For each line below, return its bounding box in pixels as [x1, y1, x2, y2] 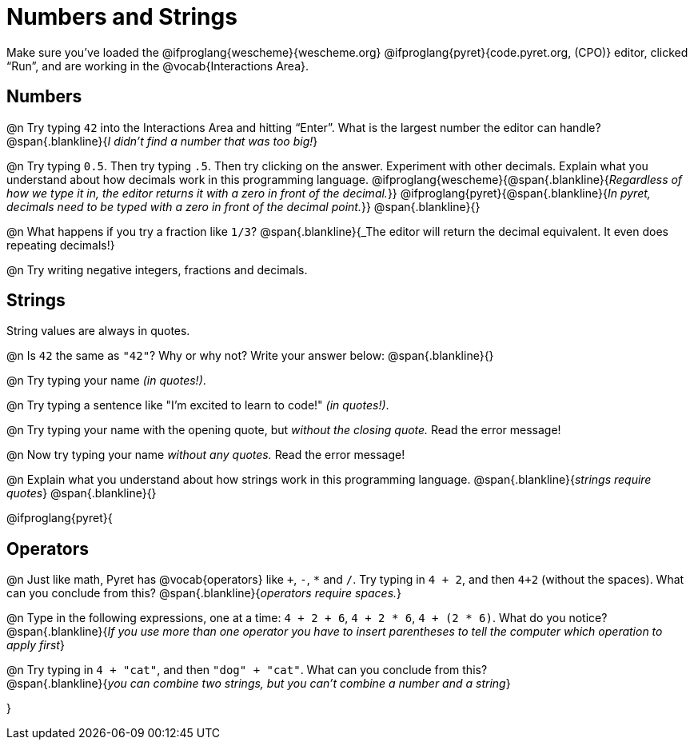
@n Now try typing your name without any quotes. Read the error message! [6, 448, 405, 462]
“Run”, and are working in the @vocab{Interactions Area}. [6, 58, 309, 73]
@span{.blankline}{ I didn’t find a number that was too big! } [6, 134, 318, 148]
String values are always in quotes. [6, 324, 190, 338]
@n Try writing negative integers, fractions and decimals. [6, 262, 308, 277]
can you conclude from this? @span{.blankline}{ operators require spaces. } [6, 586, 402, 600]
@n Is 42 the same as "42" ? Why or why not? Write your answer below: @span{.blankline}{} [6, 349, 494, 363]
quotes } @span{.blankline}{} [6, 486, 157, 501]
